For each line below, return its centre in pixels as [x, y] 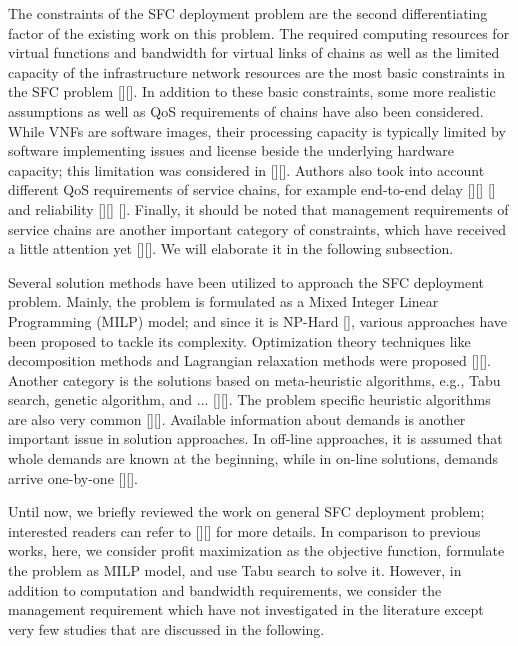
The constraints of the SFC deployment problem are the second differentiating [248, 13]
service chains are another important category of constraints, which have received [257, 228]
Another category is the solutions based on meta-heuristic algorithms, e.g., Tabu [254, 379]
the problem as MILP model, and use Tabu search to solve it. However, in [235, 570]
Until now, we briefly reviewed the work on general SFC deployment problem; [246, 511]
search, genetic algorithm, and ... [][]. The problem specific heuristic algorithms [249, 399]
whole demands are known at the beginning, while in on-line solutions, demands [253, 458]
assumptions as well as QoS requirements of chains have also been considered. [246, 110]
